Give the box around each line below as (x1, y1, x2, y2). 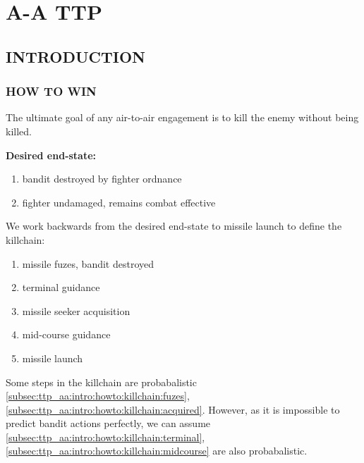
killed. (6, 123, 32, 138)
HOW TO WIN (6, 82, 97, 100)
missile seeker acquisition (22, 303, 131, 318)
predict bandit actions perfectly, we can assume (6, 416, 211, 431)
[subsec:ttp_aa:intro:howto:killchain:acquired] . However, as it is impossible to (6, 402, 340, 416)
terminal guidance (22, 280, 100, 295)
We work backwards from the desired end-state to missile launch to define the (6, 218, 342, 233)
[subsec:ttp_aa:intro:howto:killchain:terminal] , (6, 429, 205, 444)
